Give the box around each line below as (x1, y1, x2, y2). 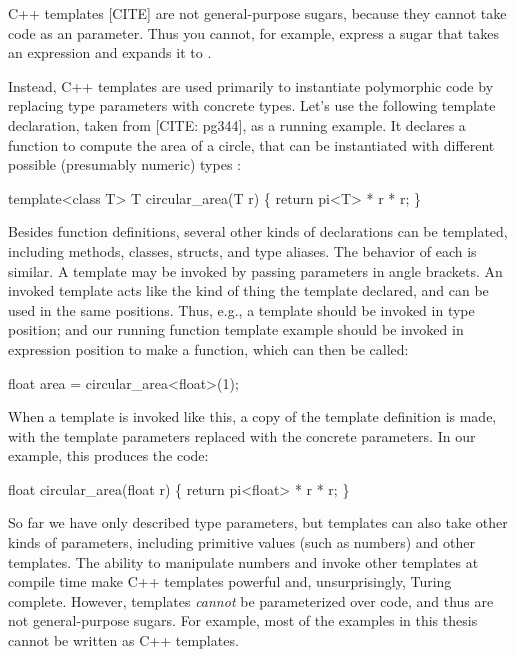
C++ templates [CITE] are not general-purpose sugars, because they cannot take (8, 3, 507, 23)
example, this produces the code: (8, 445, 209, 466)
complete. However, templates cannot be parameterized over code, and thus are (8, 590, 494, 611)
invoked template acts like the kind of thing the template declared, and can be (8, 280, 489, 301)
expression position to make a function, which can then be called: (8, 338, 409, 359)
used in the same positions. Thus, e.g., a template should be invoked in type (8, 299, 475, 320)
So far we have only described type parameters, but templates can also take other (8, 512, 508, 533)
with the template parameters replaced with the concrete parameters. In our (8, 425, 476, 446)
